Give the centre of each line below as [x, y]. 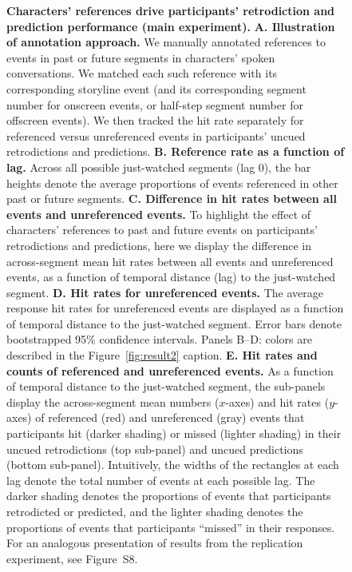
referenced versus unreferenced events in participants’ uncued [156, 135]
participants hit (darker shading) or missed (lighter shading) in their [174, 433]
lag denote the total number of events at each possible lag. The [161, 480]
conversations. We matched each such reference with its [142, 73]
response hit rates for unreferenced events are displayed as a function [175, 308]
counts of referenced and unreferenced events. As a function [170, 370]
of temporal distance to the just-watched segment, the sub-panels [166, 386]
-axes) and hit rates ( [277, 401]
